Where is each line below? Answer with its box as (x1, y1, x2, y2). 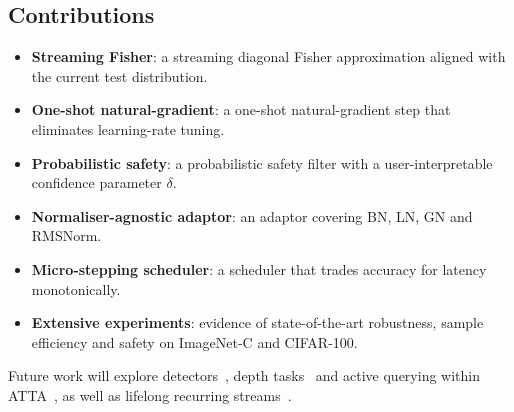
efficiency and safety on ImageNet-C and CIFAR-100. (31, 331, 358, 352)
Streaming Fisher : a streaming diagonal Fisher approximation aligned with (31, 46, 506, 67)
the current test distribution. (31, 65, 208, 86)
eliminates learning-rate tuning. (31, 118, 225, 139)
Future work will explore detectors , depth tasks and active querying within (8, 365, 480, 386)
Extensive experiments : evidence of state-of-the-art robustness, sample (31, 312, 484, 333)
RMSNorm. (31, 225, 102, 246)
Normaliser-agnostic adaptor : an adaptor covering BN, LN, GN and (31, 205, 473, 226)
